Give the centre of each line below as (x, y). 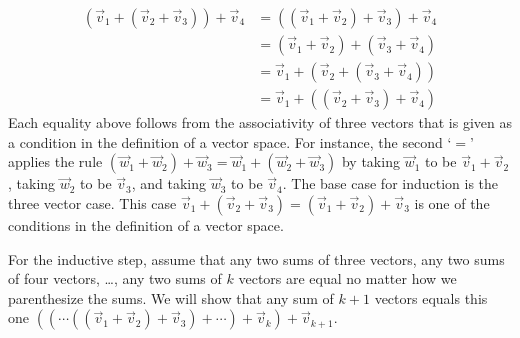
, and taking (169, 183)
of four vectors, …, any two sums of (115, 278)
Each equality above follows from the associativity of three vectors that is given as (260, 122)
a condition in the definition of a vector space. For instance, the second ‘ (230, 141)
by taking (370, 161)
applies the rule (55, 161)
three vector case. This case (92, 202)
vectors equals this (431, 297)
